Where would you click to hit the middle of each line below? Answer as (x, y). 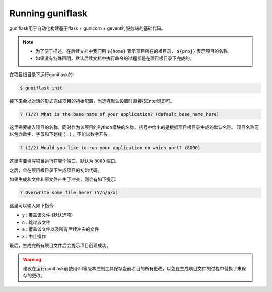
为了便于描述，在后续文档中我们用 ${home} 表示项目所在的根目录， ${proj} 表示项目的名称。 (134, 51)
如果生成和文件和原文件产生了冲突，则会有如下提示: (63, 179)
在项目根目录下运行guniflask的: (42, 75)
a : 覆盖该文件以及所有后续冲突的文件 (60, 229)
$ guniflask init (41, 88)
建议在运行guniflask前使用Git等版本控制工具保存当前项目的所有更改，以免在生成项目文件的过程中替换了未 (132, 268)
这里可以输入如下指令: (32, 206)
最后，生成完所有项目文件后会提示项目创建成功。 (60, 245)
